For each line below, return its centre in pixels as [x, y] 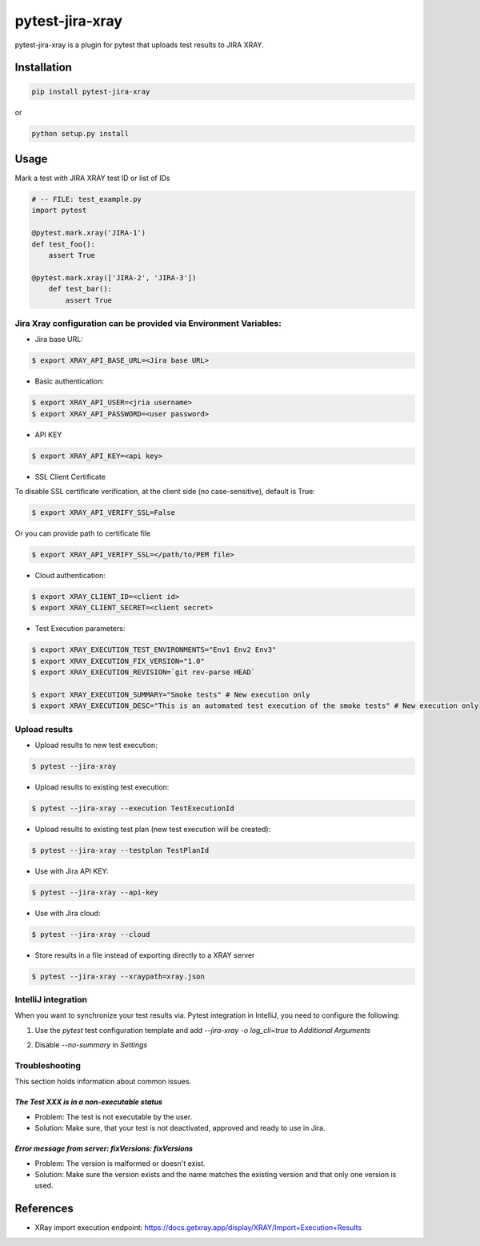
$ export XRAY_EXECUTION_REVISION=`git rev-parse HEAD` [144, 672]
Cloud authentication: [70, 575]
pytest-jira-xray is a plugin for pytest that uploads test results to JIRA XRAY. [139, 45]
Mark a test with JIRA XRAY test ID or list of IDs [92, 178]
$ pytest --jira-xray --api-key [95, 892]
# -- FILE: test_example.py [86, 199]
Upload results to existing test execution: [102, 787]
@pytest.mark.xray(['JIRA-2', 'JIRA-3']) [114, 277]
